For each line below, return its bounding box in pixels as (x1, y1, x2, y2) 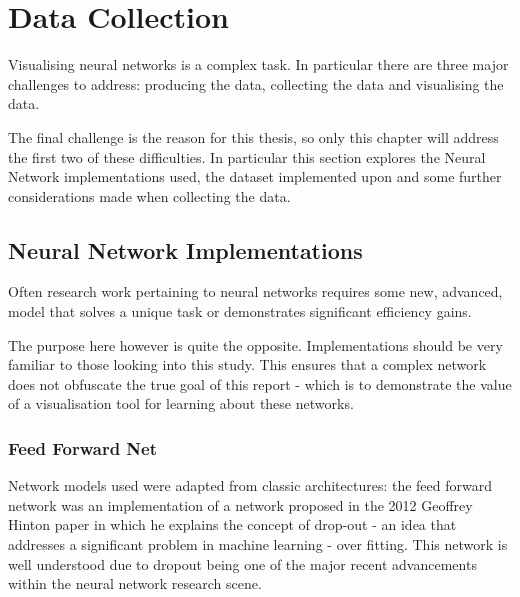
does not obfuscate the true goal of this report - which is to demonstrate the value (8, 373, 512, 394)
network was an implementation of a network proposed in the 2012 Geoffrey (8, 494, 473, 515)
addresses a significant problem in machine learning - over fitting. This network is (8, 534, 508, 555)
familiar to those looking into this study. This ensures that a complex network (8, 354, 487, 375)
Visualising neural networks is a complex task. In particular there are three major (8, 54, 509, 75)
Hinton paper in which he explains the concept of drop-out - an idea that (8, 514, 457, 535)
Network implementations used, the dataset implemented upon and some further (8, 166, 502, 187)
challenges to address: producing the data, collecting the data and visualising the (8, 73, 504, 94)
